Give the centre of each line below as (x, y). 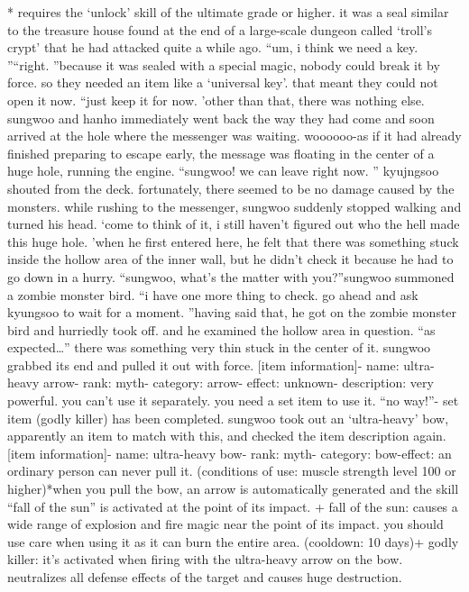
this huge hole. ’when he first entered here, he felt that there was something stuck (233, 241)
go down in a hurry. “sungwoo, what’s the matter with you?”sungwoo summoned (231, 276)
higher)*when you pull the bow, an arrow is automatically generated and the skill (233, 489)
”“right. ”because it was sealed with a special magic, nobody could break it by (224, 64)
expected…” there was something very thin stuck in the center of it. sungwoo (219, 347)
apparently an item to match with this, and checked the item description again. (227, 436)
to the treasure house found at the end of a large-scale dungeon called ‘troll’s (220, 29)
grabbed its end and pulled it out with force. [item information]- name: (203, 364)
